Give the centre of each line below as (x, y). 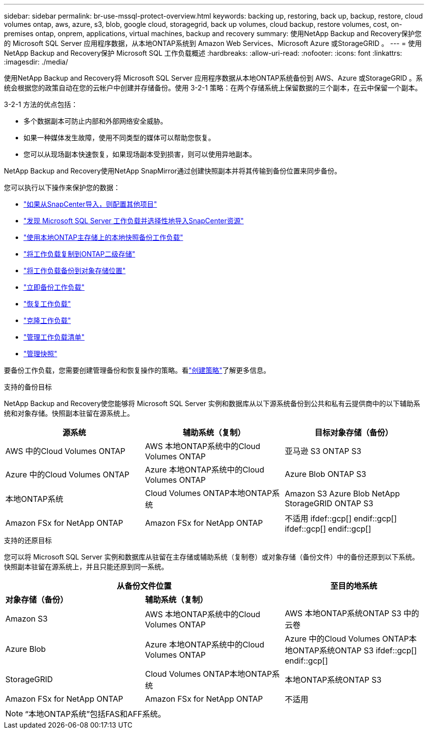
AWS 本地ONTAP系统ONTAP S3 (343, 613)
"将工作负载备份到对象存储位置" (75, 270)
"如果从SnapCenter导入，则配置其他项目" (90, 204)
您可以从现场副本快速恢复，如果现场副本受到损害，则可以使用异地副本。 (140, 154)
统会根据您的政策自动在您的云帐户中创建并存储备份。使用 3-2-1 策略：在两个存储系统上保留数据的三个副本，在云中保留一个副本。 (213, 88)
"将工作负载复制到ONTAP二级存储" (79, 254)
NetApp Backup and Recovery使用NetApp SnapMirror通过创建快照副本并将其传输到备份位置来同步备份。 (173, 171)
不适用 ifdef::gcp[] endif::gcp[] (341, 518)
